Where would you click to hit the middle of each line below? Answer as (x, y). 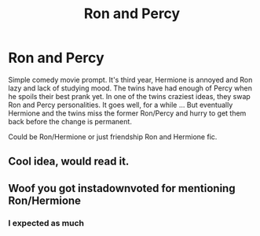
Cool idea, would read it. (69, 162)
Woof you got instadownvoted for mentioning (122, 188)
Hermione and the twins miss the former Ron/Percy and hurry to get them (127, 113)
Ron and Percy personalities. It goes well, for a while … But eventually (121, 105)
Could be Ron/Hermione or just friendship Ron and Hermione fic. (113, 136)
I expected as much (46, 223)
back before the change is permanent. (70, 121)
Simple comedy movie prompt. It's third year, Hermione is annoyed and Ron (130, 79)
